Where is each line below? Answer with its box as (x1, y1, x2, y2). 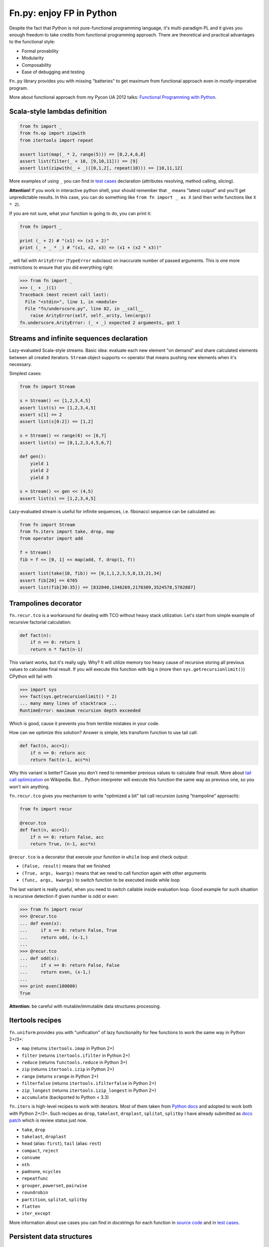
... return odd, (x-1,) (19, 934, 88, 940)
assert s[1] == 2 (19, 412, 62, 417)
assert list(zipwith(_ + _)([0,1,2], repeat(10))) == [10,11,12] (19, 165, 183, 171)
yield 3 (30, 474, 49, 480)
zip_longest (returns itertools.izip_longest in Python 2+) (21, 1087, 156, 1093)
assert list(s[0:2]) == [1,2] (19, 419, 94, 424)
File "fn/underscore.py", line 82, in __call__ (25, 306, 143, 312)
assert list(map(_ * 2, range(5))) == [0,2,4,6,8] (19, 151, 146, 157)
